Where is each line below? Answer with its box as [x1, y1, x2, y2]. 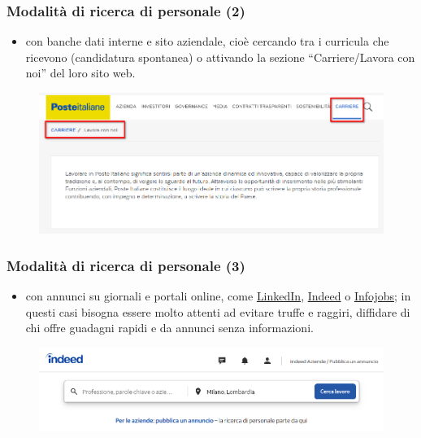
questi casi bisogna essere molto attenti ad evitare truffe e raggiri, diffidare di [25, 303, 410, 320]
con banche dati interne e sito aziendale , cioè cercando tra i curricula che [25, 33, 389, 50]
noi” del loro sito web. [25, 64, 136, 81]
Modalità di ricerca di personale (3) [7, 255, 245, 275]
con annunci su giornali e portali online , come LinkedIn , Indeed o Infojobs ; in [25, 287, 411, 304]
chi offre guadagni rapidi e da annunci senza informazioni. [25, 319, 314, 336]
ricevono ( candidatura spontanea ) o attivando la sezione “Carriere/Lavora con [25, 48, 415, 65]
